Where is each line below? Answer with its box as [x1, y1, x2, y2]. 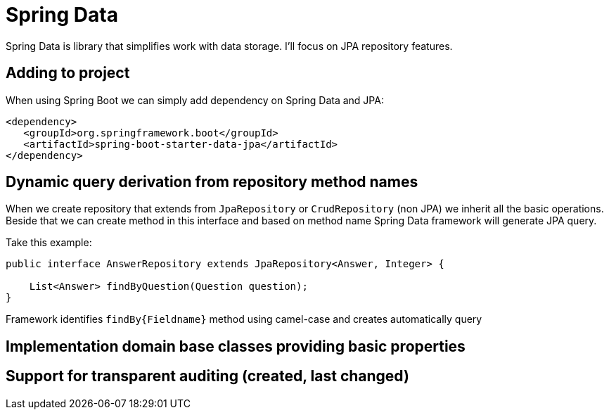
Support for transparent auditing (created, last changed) [6, 367, 409, 385]
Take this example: [6, 236, 92, 249]
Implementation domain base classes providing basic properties [6, 337, 466, 355]
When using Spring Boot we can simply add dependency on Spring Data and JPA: [6, 94, 384, 106]
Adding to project [6, 64, 130, 82]
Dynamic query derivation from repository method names [6, 173, 418, 191]
